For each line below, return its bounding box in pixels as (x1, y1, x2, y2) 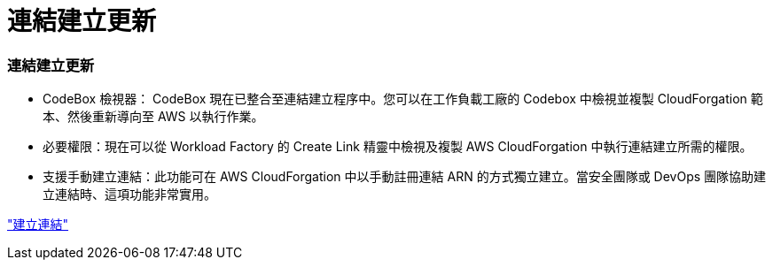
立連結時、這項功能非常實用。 (43, 187, 216, 202)
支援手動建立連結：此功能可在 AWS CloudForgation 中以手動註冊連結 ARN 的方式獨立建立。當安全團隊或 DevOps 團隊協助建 (43, 169, 767, 185)
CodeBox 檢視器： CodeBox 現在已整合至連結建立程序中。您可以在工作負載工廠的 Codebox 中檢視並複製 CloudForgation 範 (43, 91, 763, 107)
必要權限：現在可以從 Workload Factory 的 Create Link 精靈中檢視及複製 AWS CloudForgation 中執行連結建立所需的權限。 (43, 139, 753, 155)
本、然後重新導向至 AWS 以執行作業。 (43, 109, 264, 125)
